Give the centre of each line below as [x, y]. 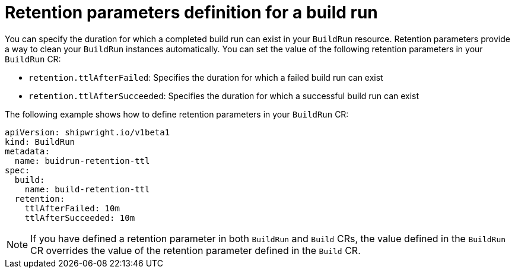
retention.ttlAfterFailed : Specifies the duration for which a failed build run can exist [206, 77]
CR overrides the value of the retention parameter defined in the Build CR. [195, 250]
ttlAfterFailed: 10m [72, 208]
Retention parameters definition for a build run [191, 12]
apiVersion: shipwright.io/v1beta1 [88, 132]
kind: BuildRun [40, 142]
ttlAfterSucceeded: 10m [80, 218]
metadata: [27, 151]
